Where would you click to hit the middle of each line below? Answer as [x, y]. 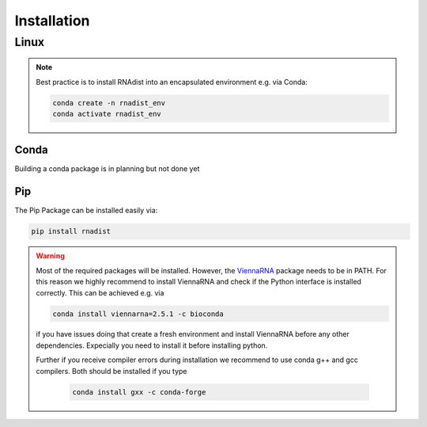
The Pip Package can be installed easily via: [86, 211]
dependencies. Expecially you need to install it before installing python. [152, 345]
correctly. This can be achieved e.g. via [100, 292]
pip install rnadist [71, 231]
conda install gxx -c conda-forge [139, 392]
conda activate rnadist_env [107, 114]
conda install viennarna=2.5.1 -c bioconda [138, 314]
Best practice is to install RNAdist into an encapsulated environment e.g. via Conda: [172, 82]
